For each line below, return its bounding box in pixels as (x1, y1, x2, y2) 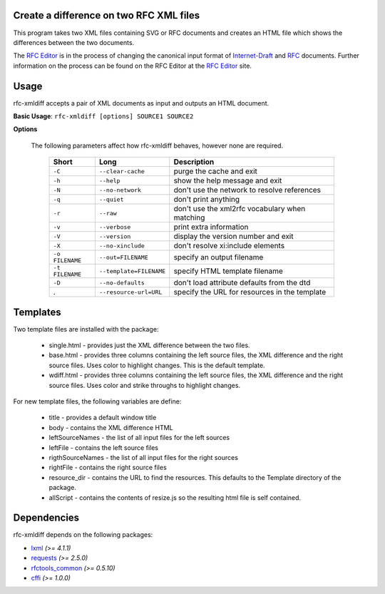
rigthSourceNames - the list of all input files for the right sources (48, 453, 239, 461)
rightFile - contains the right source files (48, 464, 167, 472)
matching (173, 212, 205, 222)
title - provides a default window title (48, 414, 157, 422)
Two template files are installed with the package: (13, 324, 159, 333)
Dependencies (13, 512, 80, 524)
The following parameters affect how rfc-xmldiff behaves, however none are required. (31, 141, 284, 150)
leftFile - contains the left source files (48, 443, 158, 452)
